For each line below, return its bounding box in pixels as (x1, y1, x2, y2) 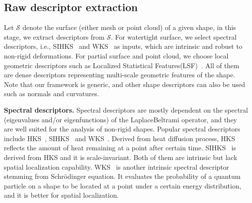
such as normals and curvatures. (4, 88, 99, 99)
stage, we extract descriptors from (4, 31, 105, 42)
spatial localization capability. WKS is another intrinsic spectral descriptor (4, 161, 229, 172)
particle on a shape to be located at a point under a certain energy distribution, (4, 180, 241, 190)
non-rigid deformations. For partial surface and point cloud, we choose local (4, 50, 229, 60)
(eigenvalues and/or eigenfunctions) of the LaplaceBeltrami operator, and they (4, 114, 237, 124)
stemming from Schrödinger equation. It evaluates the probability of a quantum (4, 171, 241, 181)
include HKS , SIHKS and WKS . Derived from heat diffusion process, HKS (4, 133, 235, 143)
